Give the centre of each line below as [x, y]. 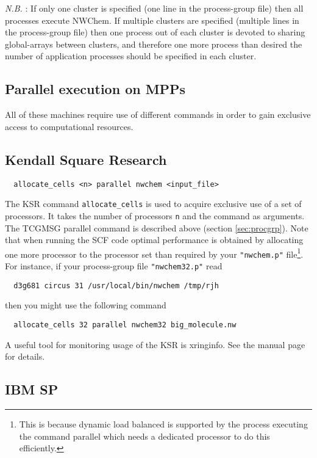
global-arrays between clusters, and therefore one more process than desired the [154, 44]
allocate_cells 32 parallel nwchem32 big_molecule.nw [125, 325]
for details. [25, 356]
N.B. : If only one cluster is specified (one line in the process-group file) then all [154, 8]
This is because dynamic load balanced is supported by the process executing [163, 423]
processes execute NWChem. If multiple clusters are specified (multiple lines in [152, 20]
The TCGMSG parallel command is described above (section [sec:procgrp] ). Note [157, 227]
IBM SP [32, 389]
